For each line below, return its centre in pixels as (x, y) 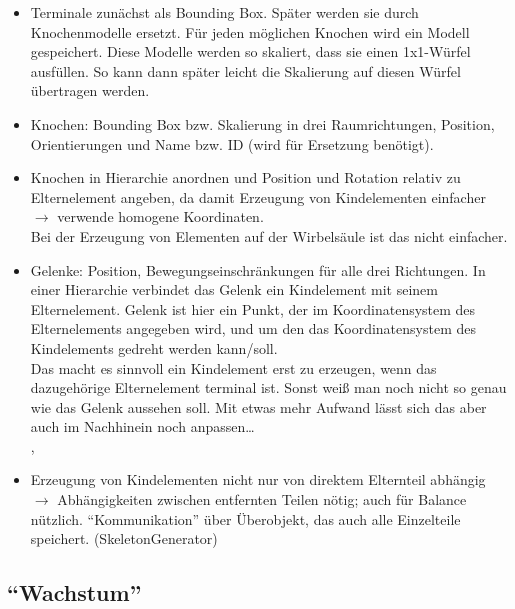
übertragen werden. (90, 90)
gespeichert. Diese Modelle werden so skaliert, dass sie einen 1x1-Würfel (250, 51)
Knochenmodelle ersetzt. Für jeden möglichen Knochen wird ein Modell (250, 31)
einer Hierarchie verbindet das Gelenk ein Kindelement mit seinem (234, 289)
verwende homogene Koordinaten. (160, 216)
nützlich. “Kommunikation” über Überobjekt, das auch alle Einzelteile (245, 518)
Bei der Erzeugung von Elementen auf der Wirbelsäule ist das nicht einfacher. (269, 235)
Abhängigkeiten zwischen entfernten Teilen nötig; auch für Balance (262, 499)
